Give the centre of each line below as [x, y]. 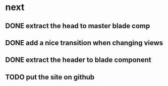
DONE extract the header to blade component [78, 60]
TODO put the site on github [50, 77]
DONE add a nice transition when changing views [84, 42]
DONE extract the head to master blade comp [78, 26]
